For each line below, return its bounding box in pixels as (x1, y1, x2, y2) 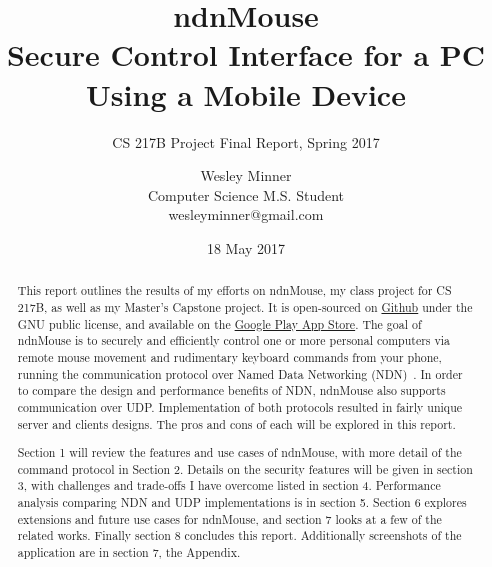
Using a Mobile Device (86, 73, 406, 114)
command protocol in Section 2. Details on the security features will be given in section (17, 460, 473, 477)
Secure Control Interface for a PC (6, 34, 486, 75)
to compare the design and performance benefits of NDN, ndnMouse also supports (17, 382, 446, 399)
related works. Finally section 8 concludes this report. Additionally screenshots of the (17, 527, 462, 544)
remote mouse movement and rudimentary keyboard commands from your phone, (17, 348, 442, 365)
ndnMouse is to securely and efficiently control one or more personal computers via (17, 332, 450, 349)
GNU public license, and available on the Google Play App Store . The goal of (17, 315, 422, 332)
